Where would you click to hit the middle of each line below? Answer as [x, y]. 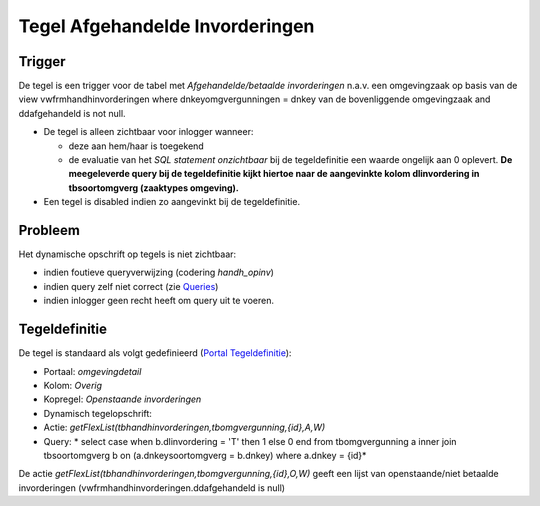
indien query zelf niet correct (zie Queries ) [131, 286]
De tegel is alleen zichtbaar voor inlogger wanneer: [148, 132]
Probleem [49, 230]
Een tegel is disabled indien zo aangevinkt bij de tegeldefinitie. [171, 202]
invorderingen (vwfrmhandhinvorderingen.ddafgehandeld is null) [151, 487]
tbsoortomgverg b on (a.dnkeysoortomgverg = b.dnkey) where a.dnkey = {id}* [205, 455]
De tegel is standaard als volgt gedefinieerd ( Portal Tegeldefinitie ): [155, 353]
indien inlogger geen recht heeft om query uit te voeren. [159, 301]
